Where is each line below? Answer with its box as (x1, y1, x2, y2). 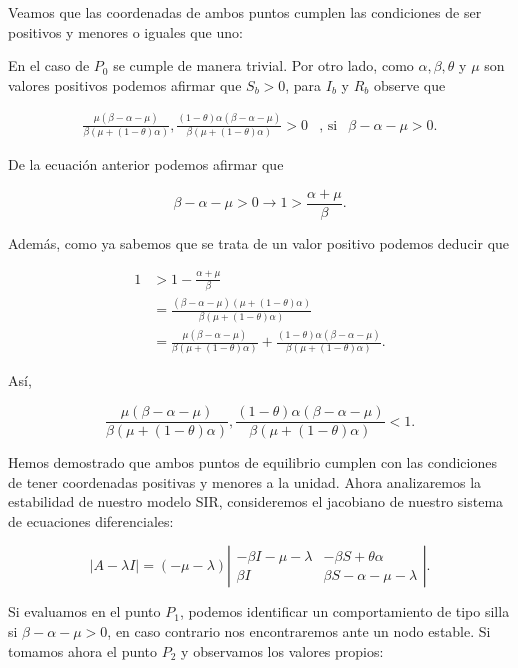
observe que (373, 74, 446, 95)
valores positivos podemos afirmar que (8, 74, 242, 95)
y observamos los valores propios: (181, 640, 384, 661)
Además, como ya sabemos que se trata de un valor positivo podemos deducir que (8, 232, 510, 253)
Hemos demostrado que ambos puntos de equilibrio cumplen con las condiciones (8, 452, 497, 473)
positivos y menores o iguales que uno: (8, 21, 243, 42)
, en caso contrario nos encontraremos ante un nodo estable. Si (107, 621, 491, 642)
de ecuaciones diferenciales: (8, 510, 174, 531)
